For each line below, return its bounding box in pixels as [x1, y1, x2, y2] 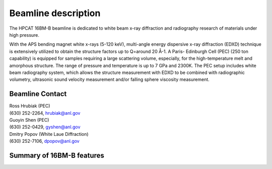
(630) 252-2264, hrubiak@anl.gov [9, 110, 81, 116]
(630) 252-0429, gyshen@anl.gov [9, 124, 81, 130]
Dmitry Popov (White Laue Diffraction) [9, 131, 89, 137]
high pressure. [9, 32, 40, 38]
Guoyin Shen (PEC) [9, 117, 49, 123]
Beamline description [9, 8, 101, 19]
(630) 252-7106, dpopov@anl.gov [9, 138, 80, 144]
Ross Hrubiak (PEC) [9, 103, 50, 109]
